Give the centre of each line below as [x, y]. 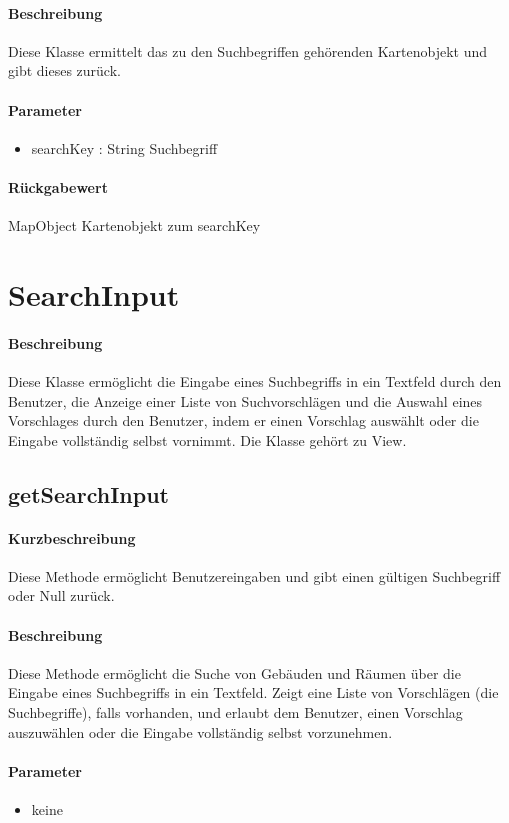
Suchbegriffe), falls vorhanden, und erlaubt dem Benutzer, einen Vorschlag [235, 712]
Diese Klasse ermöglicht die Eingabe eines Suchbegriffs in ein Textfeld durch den [255, 380]
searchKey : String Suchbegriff [124, 147]
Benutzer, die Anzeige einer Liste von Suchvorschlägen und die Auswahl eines [245, 400]
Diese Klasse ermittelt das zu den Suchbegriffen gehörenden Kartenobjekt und [247, 50]
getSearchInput [88, 493]
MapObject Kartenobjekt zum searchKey [134, 225]
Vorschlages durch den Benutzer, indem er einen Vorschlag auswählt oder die [243, 420]
